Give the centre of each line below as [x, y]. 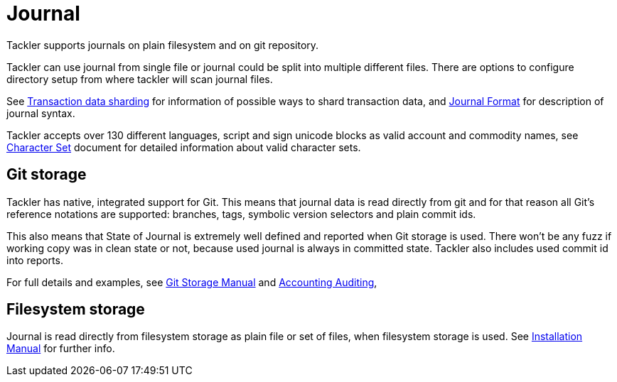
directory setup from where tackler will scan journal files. [140, 79]
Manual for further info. [61, 349]
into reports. [35, 260]
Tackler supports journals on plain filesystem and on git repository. [163, 45]
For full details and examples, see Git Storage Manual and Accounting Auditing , [192, 282]
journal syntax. [41, 113]
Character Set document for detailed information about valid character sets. [184, 147]
